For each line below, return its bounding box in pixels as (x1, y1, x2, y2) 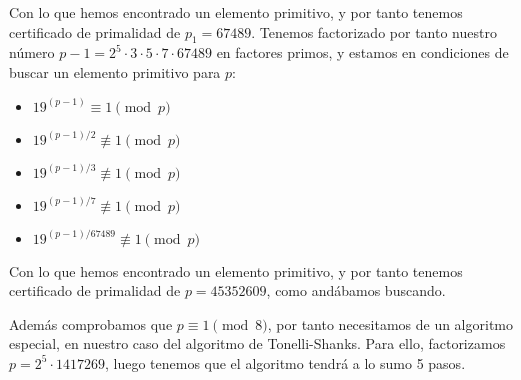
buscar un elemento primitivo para (9, 61, 221, 82)
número (9, 42, 55, 63)
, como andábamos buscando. (266, 280, 446, 301)
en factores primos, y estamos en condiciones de (216, 42, 509, 63)
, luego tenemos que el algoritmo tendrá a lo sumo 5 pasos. (104, 352, 466, 373)
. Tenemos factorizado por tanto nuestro (251, 21, 497, 42)
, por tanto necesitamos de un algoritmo (267, 313, 514, 334)
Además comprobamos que (9, 313, 173, 334)
